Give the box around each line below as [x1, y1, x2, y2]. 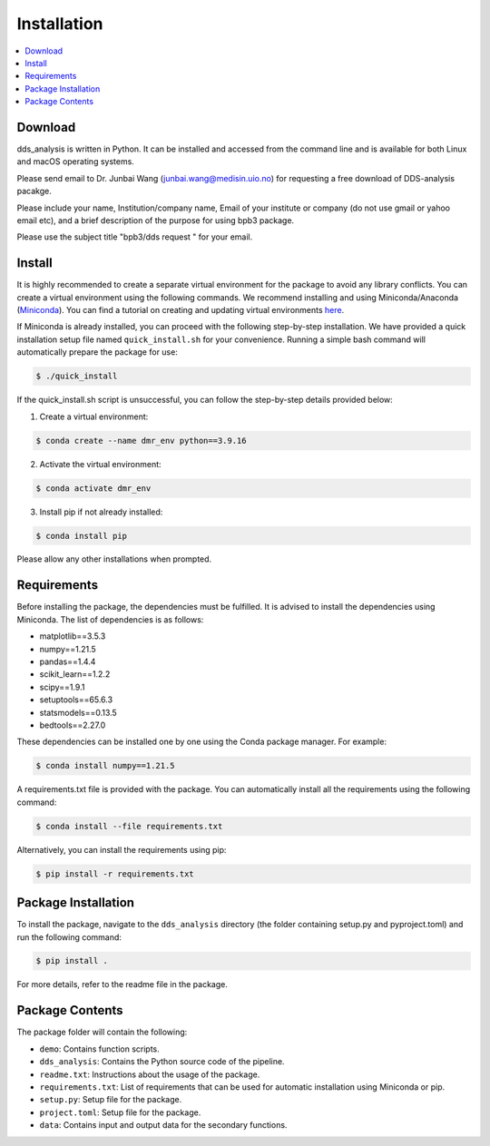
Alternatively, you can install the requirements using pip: [16, 844, 227, 855]
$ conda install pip [35, 531, 127, 541]
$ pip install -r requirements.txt [35, 868, 194, 879]
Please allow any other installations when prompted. [16, 553, 212, 564]
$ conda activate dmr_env [35, 483, 152, 494]
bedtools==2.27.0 [39, 720, 106, 730]
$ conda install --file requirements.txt [35, 821, 223, 831]
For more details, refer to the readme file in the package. [16, 979, 229, 990]
